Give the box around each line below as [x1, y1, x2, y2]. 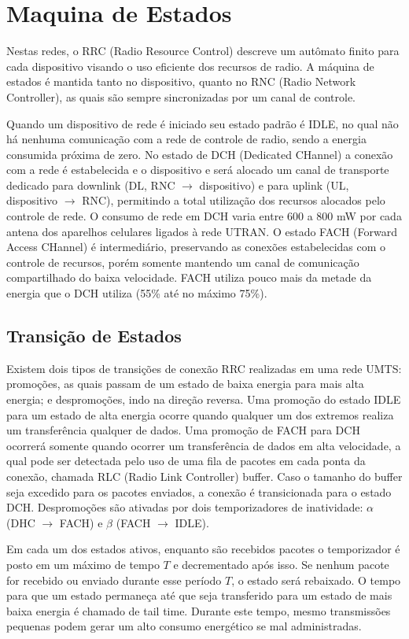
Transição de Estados [6, 323, 182, 348]
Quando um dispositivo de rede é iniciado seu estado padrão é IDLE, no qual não [6, 115, 399, 131]
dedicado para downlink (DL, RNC [6, 176, 175, 193]
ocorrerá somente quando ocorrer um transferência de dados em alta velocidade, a [6, 437, 401, 453]
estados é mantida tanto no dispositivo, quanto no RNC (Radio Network [6, 73, 356, 90]
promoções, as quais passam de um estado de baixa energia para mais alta [6, 375, 364, 392]
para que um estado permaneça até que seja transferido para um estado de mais [6, 587, 392, 604]
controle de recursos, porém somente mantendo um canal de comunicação [6, 253, 359, 270]
